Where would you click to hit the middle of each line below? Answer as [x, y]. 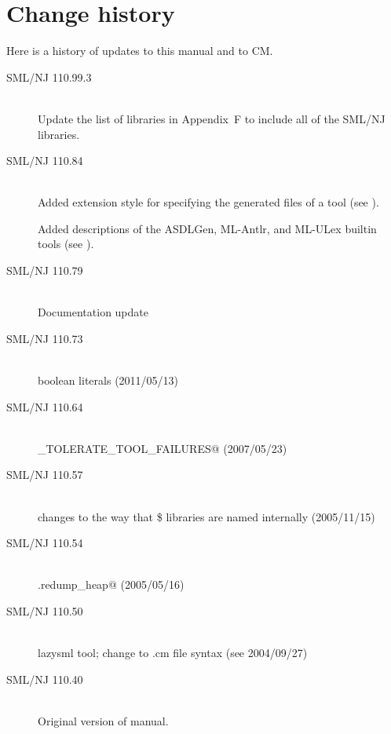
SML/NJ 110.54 [45, 543]
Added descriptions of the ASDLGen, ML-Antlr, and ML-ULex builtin [207, 228]
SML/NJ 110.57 [45, 475]
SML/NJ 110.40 [45, 679]
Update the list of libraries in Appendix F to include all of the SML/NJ [212, 118]
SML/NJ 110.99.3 [49, 77]
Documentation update [93, 312]
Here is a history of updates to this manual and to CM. [140, 51]
